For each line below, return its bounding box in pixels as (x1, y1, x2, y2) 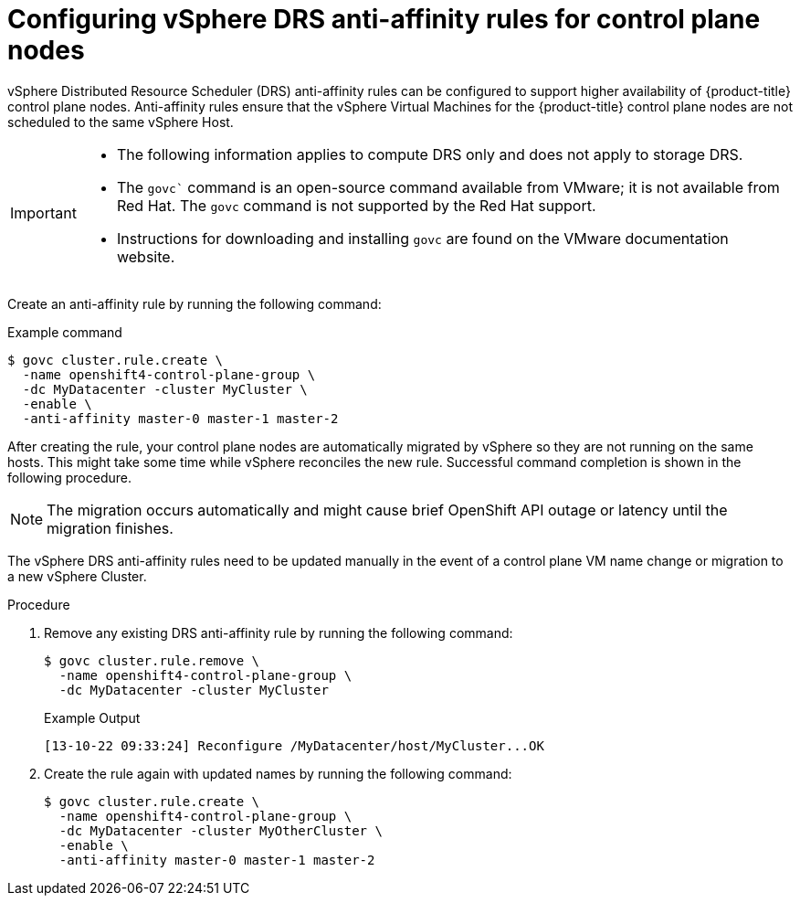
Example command (7, 324, 122, 340)
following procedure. (7, 469, 132, 485)
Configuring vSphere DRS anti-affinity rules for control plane (7, 4, 761, 35)
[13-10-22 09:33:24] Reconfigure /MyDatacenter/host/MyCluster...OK (44, 738, 544, 753)
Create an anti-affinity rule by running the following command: (7, 295, 382, 312)
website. (116, 247, 175, 266)
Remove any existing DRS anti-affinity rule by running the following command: (44, 624, 513, 641)
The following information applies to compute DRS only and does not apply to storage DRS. (116, 144, 743, 164)
